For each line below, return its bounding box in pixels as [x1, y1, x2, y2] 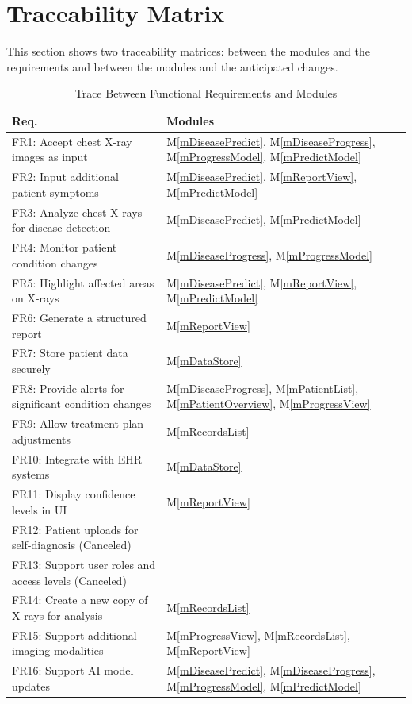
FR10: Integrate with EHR [12, 450, 143, 467]
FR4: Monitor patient [12, 239, 117, 256]
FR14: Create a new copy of [12, 591, 148, 608]
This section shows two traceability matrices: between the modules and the [6, 43, 370, 60]
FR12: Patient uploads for [12, 521, 139, 537]
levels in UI [12, 501, 67, 517]
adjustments [12, 430, 71, 447]
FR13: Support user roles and [12, 556, 156, 572]
